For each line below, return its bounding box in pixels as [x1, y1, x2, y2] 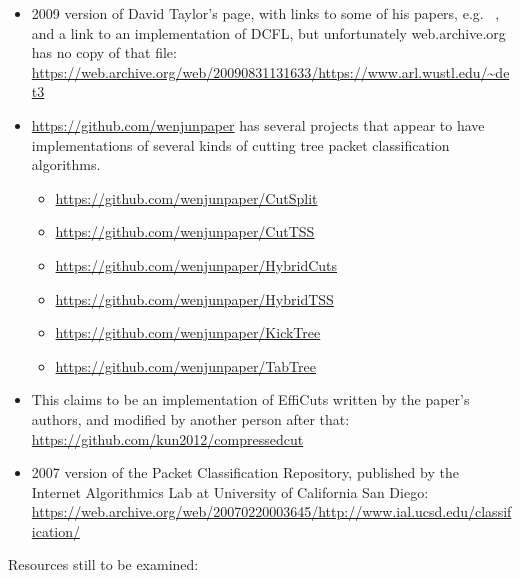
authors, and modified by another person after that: [31, 408, 350, 429]
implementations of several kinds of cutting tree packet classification [31, 134, 450, 155]
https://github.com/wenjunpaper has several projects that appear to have [31, 114, 485, 135]
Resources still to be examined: [8, 554, 199, 575]
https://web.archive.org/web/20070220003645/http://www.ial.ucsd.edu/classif [31, 501, 512, 522]
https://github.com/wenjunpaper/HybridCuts [55, 254, 338, 275]
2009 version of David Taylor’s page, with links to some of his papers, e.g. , [31, 3, 500, 23]
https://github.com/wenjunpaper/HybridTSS [55, 288, 334, 309]
